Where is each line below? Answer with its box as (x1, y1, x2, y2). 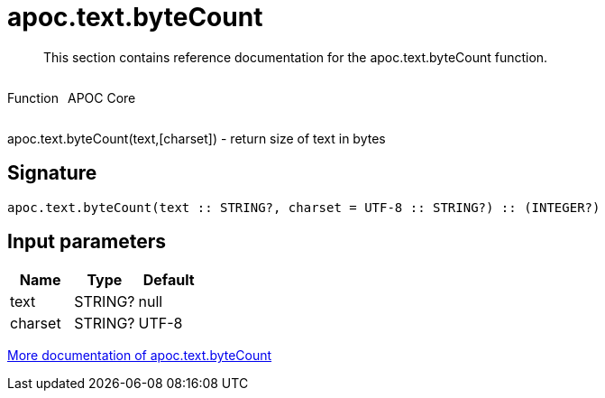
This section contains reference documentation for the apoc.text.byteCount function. (43, 49, 548, 65)
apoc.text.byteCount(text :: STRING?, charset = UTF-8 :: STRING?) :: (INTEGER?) (7, 199, 600, 215)
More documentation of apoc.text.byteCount (7, 347, 272, 364)
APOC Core (67, 89, 136, 106)
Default (142, 271, 195, 290)
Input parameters (7, 230, 167, 254)
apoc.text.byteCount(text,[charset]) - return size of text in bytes (7, 130, 386, 146)
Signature (7, 162, 97, 185)
